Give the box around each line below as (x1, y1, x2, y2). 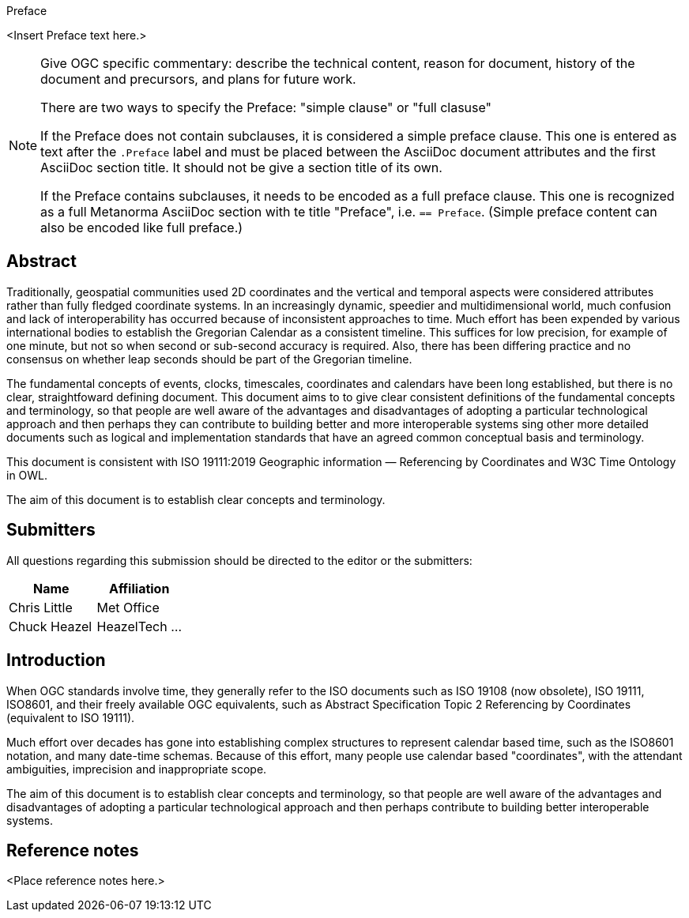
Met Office (96, 599, 160, 615)
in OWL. (6, 468, 48, 482)
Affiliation (109, 580, 170, 596)
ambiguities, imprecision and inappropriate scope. (6, 762, 267, 776)
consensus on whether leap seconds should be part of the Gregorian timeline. (6, 352, 412, 366)
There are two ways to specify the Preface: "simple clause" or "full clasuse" (40, 100, 492, 115)
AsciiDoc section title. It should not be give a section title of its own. (40, 160, 442, 175)
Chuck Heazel (9, 618, 92, 634)
